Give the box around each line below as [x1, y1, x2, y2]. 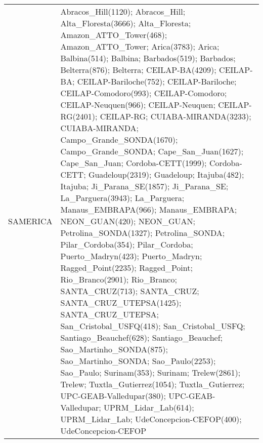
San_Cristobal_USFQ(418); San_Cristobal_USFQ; [60, 320, 245, 332]
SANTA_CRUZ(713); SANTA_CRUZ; [60, 285, 199, 297]
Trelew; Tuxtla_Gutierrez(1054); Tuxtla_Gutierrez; [60, 378, 245, 390]
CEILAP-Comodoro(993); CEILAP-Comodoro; [60, 87, 227, 99]
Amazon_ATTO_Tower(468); [60, 29, 167, 41]
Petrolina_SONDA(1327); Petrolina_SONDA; [60, 227, 225, 238]
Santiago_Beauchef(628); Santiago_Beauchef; [60, 332, 223, 343]
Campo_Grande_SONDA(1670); [60, 134, 178, 145]
